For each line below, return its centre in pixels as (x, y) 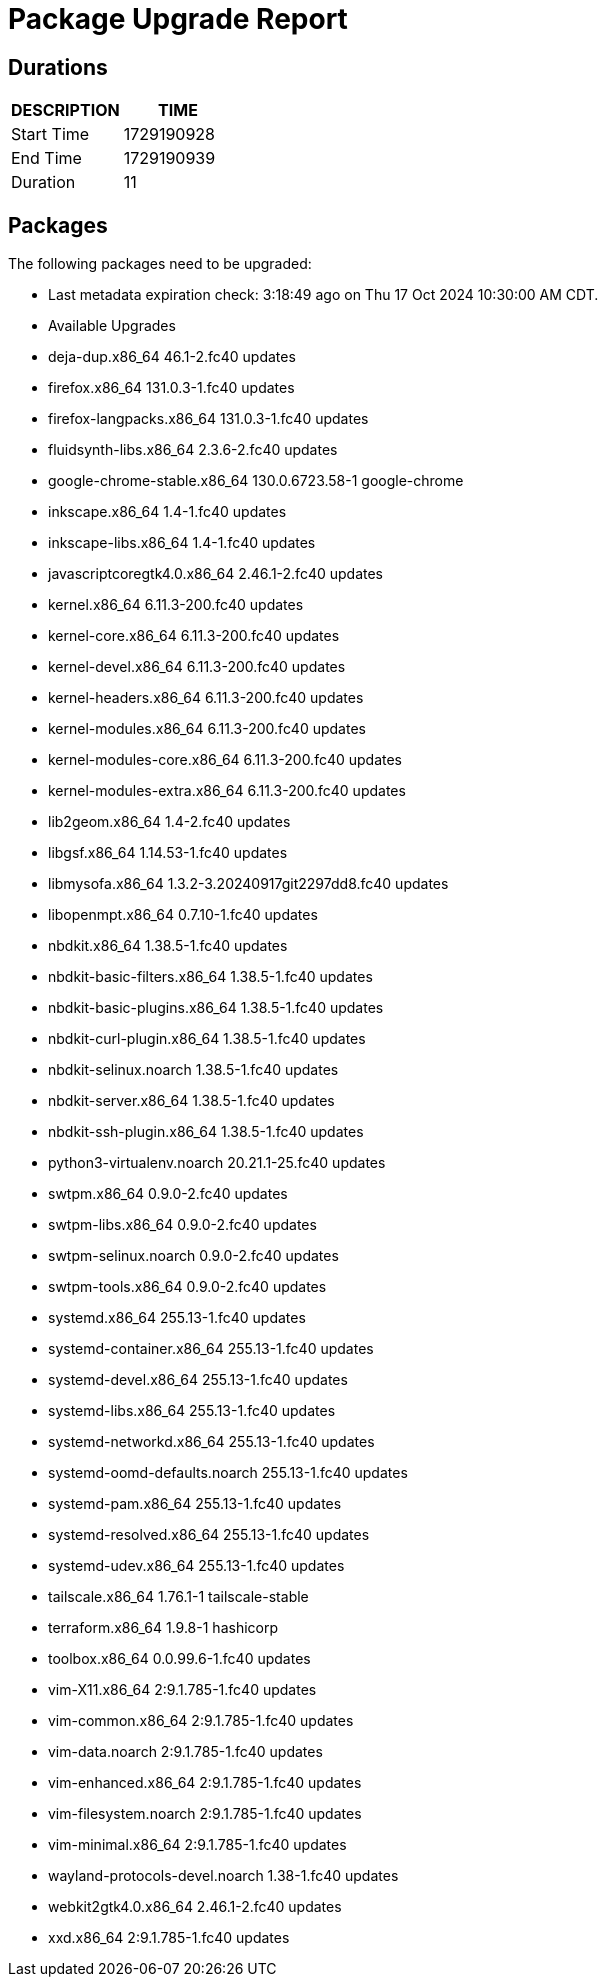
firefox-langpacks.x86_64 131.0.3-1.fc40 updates (208, 419)
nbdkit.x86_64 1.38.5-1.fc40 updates (168, 946)
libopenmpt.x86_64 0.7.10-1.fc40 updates (183, 915)
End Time (46, 158)
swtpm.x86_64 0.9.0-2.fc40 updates (168, 1194)
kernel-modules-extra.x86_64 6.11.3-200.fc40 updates (227, 791)
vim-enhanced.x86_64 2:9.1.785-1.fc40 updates (205, 1783)
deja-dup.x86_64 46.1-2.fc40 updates (172, 357)
